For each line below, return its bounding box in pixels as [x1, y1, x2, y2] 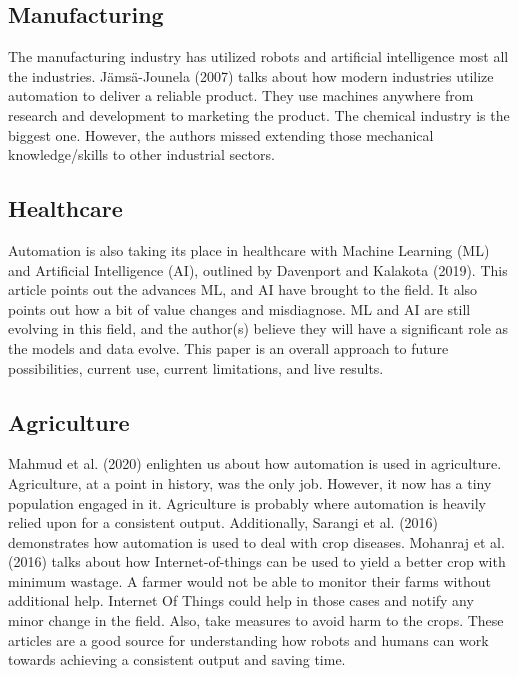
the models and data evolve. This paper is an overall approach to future [8, 337, 449, 358]
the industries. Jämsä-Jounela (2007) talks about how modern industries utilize [8, 65, 494, 86]
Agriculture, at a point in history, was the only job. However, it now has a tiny [8, 472, 492, 493]
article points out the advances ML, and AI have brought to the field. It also [8, 279, 478, 300]
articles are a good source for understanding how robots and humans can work [8, 629, 489, 650]
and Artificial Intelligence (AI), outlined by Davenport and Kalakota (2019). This [8, 259, 508, 280]
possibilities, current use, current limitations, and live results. [8, 357, 384, 378]
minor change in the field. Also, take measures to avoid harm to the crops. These [8, 610, 504, 631]
